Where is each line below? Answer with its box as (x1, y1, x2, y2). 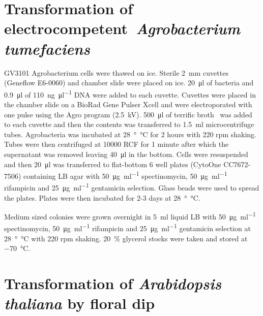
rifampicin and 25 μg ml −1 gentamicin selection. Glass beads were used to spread (4, 181, 259, 193)
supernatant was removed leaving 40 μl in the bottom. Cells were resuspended (4, 148, 248, 159)
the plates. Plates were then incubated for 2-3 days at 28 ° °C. (4, 192, 200, 203)
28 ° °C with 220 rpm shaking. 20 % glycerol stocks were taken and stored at (4, 233, 248, 243)
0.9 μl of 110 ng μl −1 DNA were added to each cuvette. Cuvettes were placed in (4, 87, 256, 100)
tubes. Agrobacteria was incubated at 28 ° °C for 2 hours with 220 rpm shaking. (4, 129, 256, 139)
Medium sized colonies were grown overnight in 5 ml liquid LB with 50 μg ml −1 (4, 210, 256, 222)
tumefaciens (4, 38, 90, 59)
